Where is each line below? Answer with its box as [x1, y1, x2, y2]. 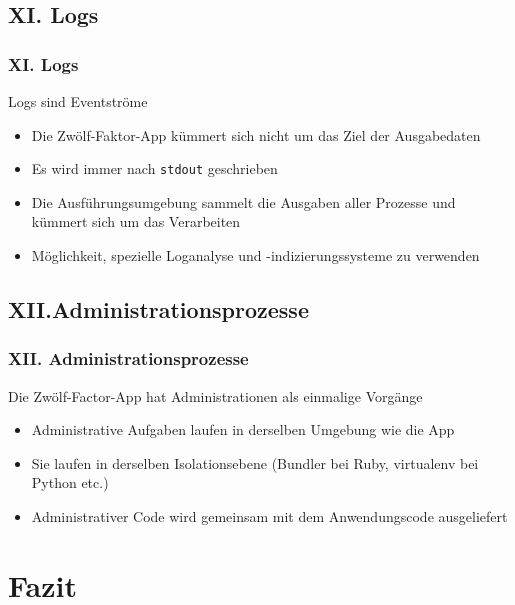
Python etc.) [31, 472, 109, 493]
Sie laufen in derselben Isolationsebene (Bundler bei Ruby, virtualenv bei [31, 452, 479, 473]
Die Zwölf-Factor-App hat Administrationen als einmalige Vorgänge [8, 385, 423, 406]
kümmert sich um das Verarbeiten [31, 211, 241, 232]
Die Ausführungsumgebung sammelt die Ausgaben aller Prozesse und [31, 191, 456, 212]
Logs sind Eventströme [8, 91, 148, 111]
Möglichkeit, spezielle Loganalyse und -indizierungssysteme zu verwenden [31, 245, 480, 266]
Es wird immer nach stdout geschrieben [31, 158, 278, 179]
